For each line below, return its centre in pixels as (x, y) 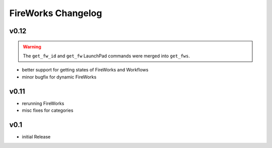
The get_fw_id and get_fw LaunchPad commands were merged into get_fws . (106, 56)
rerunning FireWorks (43, 103)
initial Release (36, 136)
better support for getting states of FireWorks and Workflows (85, 70)
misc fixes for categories (48, 110)
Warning (32, 47)
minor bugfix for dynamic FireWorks (59, 77)
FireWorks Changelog (56, 13)
